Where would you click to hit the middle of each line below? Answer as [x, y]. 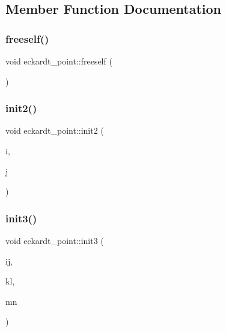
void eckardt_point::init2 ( [55, 130]
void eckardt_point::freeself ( [59, 61]
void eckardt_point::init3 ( [55, 240]
